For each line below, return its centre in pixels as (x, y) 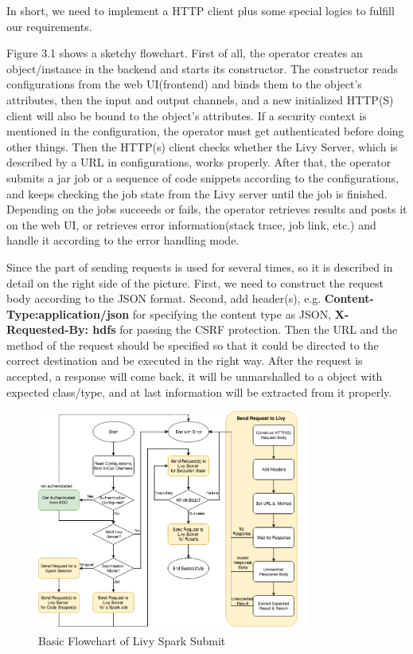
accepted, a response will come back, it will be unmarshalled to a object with (195, 376)
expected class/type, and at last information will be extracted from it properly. (199, 392)
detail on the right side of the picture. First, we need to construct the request (195, 282)
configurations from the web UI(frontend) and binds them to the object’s (184, 84)
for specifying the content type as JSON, (232, 313)
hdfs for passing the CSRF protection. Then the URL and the (245, 329)
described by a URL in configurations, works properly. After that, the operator (199, 162)
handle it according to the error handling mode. (123, 240)
